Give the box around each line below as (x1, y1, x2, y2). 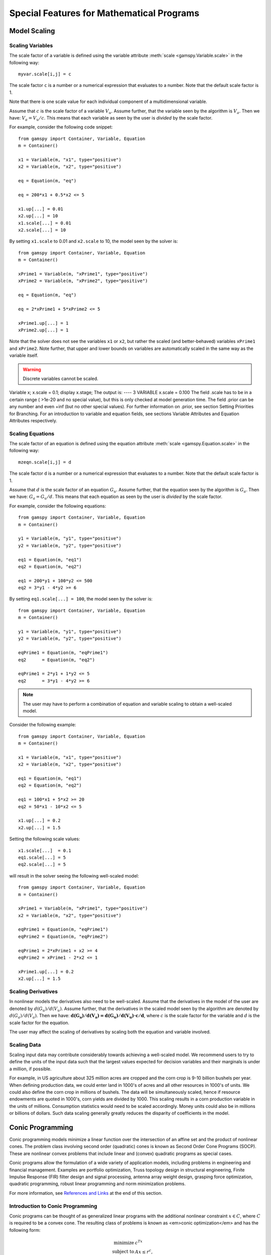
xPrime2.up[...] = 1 (18, 327, 69, 333)
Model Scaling (9, 27, 55, 35)
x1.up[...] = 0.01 (18, 206, 64, 212)
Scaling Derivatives (9, 988, 58, 995)
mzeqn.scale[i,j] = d (18, 459, 71, 465)
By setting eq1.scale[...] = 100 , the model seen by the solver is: (9, 596, 153, 602)
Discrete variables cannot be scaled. (23, 375, 99, 382)
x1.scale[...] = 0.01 (18, 220, 71, 226)
